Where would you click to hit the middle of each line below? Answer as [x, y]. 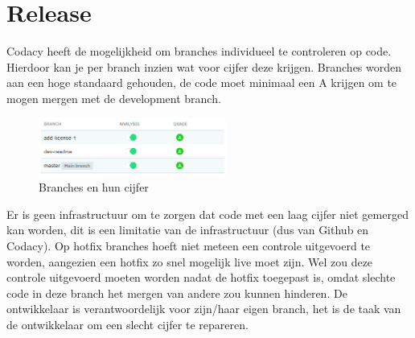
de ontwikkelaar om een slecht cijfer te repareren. [127, 324]
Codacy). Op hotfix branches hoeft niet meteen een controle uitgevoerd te [189, 246]
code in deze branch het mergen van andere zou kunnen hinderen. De [177, 293]
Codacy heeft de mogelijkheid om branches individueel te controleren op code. [199, 51]
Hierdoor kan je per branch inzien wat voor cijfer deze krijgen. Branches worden [204, 66]
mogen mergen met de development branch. [114, 98]
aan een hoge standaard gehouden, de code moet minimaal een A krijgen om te [202, 82]
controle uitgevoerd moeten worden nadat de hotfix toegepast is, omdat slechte [201, 277]
